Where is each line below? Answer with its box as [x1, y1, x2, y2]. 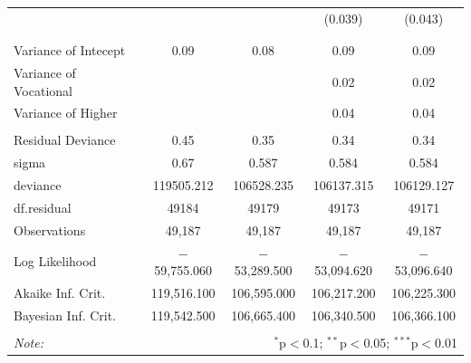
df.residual [14, 198, 72, 216]
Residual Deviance [14, 130, 116, 149]
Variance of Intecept [14, 41, 126, 60]
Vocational [14, 81, 72, 100]
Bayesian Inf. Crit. [14, 305, 117, 324]
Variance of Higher [14, 103, 118, 122]
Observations [14, 220, 86, 239]
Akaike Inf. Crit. [14, 283, 106, 302]
